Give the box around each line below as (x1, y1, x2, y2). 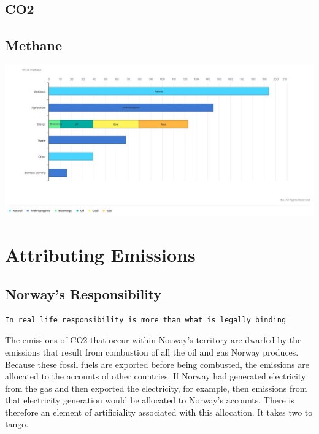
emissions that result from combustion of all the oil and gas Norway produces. (5, 345, 299, 358)
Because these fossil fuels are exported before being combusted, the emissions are (5, 357, 310, 370)
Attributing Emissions (5, 242, 196, 267)
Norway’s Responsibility (5, 284, 162, 303)
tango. (5, 417, 29, 430)
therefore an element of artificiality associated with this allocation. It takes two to (5, 405, 313, 418)
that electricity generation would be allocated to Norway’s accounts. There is (5, 394, 294, 406)
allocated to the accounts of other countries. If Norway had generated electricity (5, 370, 306, 383)
